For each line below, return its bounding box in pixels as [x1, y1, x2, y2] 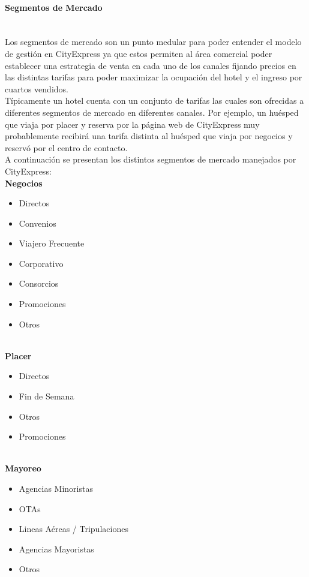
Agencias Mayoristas [19, 542, 94, 555]
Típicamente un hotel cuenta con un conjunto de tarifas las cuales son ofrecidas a [5, 94, 304, 107]
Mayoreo [5, 462, 41, 474]
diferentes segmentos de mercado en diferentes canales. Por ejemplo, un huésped [5, 106, 299, 118]
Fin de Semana [19, 390, 74, 402]
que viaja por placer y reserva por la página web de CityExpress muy [5, 118, 260, 130]
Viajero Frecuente [19, 237, 85, 250]
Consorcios [19, 277, 59, 290]
